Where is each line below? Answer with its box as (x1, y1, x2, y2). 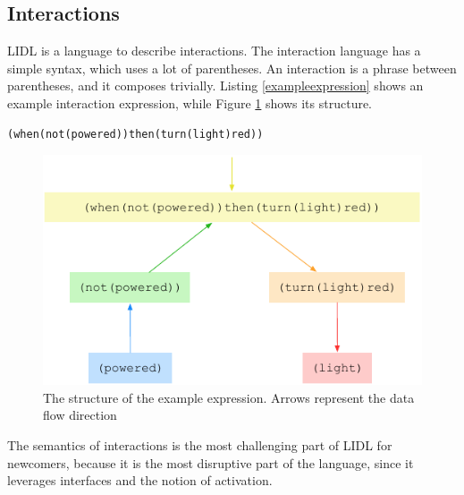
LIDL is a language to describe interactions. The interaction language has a (7, 41, 421, 60)
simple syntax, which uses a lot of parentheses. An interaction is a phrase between (7, 58, 457, 77)
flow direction (43, 405, 117, 424)
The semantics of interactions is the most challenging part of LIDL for (7, 436, 392, 455)
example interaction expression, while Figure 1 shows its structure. (7, 93, 373, 112)
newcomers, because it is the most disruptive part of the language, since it (7, 453, 414, 472)
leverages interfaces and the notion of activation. (7, 471, 273, 490)
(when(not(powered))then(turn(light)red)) (7, 127, 264, 141)
